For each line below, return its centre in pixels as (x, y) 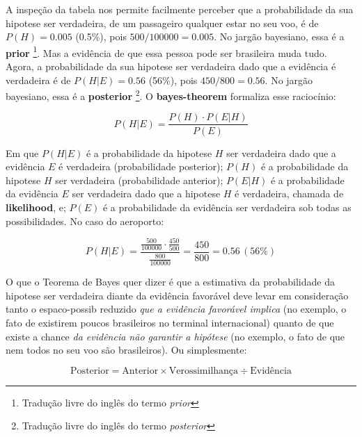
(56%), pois (173, 80)
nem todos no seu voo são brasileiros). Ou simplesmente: (126, 350)
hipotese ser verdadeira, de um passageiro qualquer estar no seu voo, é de (162, 23)
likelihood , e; (36, 207)
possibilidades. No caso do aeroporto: (85, 221)
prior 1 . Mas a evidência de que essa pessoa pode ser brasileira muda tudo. (166, 51)
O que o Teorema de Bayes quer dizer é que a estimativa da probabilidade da (170, 282)
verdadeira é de (38, 80)
